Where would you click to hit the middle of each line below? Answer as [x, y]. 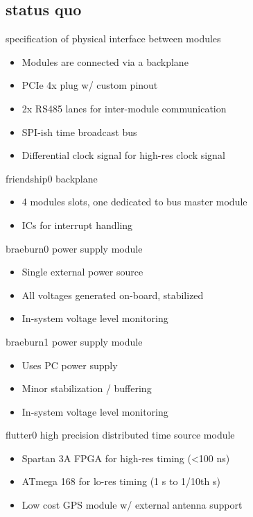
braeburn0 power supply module [74, 248]
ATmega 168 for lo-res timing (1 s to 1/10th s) [121, 481]
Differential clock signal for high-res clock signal [123, 155]
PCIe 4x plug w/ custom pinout [90, 85]
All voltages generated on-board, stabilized [113, 295]
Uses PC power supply [70, 365]
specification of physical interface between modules [113, 39]
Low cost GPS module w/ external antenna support [132, 505]
